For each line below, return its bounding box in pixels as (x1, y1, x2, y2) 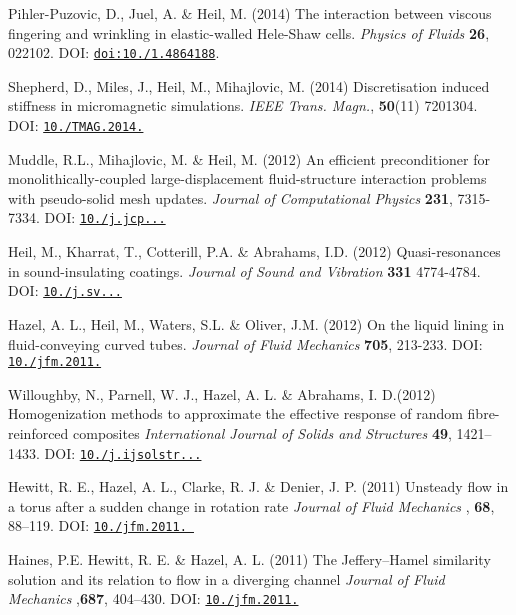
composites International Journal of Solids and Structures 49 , (73, 423, 452, 443)
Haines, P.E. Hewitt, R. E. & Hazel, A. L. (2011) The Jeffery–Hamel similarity (8, 549, 491, 570)
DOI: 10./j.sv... (8, 280, 122, 301)
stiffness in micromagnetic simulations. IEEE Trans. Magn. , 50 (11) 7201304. (8, 95, 478, 116)
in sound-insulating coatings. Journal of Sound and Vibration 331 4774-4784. (8, 260, 481, 281)
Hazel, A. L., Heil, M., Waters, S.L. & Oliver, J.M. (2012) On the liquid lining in (8, 313, 505, 334)
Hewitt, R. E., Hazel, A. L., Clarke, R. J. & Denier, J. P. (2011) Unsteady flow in (8, 476, 509, 497)
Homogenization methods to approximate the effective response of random (8, 403, 463, 424)
